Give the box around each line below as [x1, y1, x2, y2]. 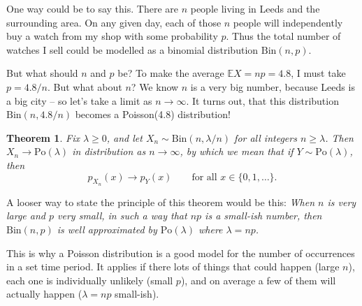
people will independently [233, 15, 343, 29]
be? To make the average [117, 66, 224, 80]
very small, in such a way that [57, 208, 187, 223]
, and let [106, 130, 143, 145]
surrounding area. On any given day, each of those [6, 15, 222, 29]
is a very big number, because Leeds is [190, 79, 355, 94]
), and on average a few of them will [180, 272, 336, 287]
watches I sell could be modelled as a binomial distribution [6, 42, 259, 57]
